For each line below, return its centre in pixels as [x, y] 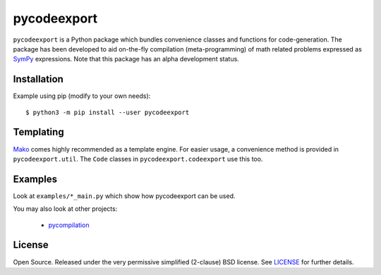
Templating [38, 132]
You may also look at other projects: [65, 209]
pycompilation [69, 225]
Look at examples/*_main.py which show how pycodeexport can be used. [124, 196]
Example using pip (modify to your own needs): [82, 96]
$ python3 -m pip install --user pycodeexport [108, 112]
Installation [38, 79]
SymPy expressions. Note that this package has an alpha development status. [126, 59]
